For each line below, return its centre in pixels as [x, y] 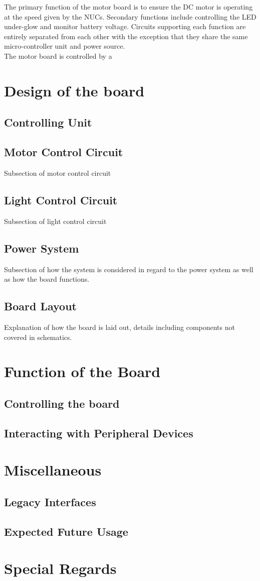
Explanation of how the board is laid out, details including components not [119, 327]
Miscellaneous [53, 470]
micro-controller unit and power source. [65, 46]
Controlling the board [62, 403]
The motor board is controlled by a [58, 55]
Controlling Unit [48, 122]
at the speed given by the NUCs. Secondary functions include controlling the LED [130, 16]
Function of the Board [82, 371]
